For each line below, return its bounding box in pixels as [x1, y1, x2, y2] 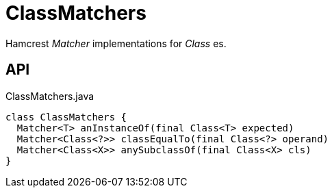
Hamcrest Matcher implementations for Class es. [5, 37, 227, 49]
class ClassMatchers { [5, 111, 127, 123]
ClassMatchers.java [5, 90, 94, 102]
